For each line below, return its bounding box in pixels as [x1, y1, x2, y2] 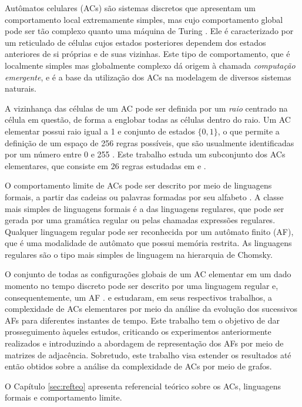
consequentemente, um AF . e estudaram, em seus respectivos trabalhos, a [5, 291, 272, 303]
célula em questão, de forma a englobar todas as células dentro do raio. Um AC [5, 113, 291, 126]
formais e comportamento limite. [5, 391, 122, 403]
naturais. [5, 82, 36, 95]
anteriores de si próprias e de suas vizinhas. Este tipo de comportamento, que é [5, 48, 290, 60]
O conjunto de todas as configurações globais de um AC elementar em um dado [5, 268, 291, 280]
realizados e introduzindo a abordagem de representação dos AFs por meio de [5, 337, 284, 349]
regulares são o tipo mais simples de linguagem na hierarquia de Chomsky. [5, 248, 273, 260]
